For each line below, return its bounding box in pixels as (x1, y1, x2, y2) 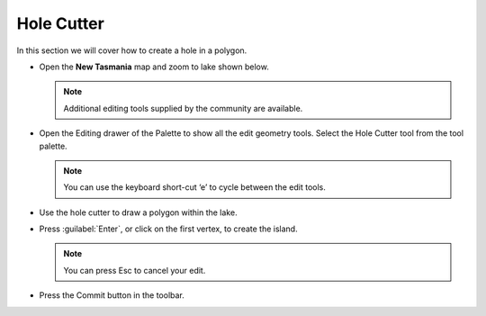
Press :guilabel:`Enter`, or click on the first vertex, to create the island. (39, 223, 298, 234)
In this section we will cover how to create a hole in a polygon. (16, 45, 247, 56)
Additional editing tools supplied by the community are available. (63, 103, 303, 113)
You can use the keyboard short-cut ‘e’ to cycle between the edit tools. (63, 182, 326, 193)
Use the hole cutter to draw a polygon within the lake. (39, 207, 238, 218)
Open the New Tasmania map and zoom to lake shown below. (39, 61, 269, 72)
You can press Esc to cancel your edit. (63, 265, 206, 275)
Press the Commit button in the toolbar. (39, 290, 184, 301)
